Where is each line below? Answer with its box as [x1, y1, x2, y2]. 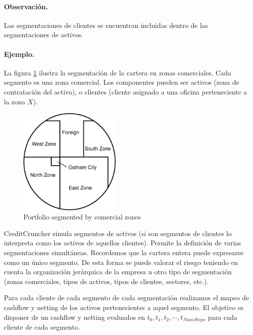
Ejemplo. [4, 48, 35, 59]
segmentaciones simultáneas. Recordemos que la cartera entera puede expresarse [4, 247, 244, 257]
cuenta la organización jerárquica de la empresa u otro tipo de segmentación [4, 266, 232, 277]
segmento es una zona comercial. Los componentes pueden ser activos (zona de [4, 77, 239, 87]
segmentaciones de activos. [4, 29, 84, 40]
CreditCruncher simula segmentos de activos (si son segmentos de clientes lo [4, 228, 232, 238]
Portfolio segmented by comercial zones [23, 212, 141, 222]
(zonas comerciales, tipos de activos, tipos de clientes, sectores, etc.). [4, 276, 209, 286]
